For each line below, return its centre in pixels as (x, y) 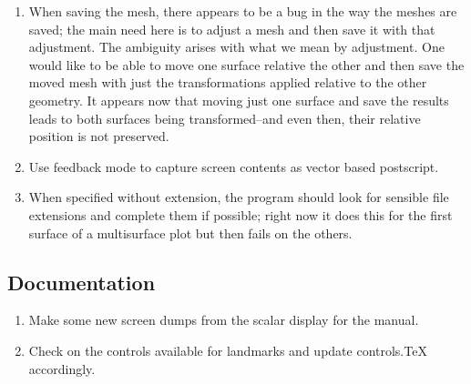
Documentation (82, 282)
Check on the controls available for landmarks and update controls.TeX (228, 350)
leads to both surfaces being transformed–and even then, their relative (225, 118)
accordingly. (62, 368)
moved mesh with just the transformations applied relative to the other (228, 82)
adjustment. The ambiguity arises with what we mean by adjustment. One (236, 47)
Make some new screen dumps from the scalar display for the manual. (224, 320)
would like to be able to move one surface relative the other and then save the (246, 64)
